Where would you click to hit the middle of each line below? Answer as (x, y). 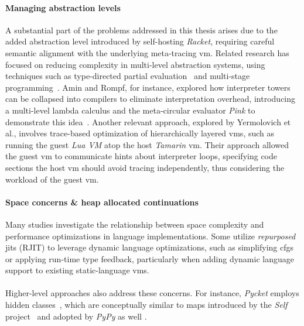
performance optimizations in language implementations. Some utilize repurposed (151, 236)
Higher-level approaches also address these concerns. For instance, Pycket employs (152, 293)
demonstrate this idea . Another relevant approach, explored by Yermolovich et (148, 121)
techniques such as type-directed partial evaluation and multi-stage (128, 76)
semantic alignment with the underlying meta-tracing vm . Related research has (147, 52)
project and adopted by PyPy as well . (76, 316)
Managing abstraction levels (63, 7)
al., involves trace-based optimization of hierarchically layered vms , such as (140, 133)
